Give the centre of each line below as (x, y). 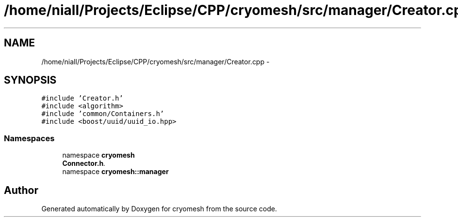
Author (21, 190)
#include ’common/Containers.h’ (103, 114)
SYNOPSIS (30, 80)
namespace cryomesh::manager (115, 172)
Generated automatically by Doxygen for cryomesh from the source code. (159, 209)
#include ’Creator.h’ (82, 98)
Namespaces (29, 138)
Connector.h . (84, 163)
